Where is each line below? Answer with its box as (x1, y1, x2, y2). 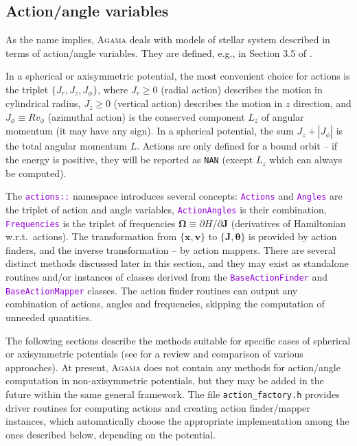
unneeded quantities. (5, 309, 93, 324)
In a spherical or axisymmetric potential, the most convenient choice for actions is (5, 69, 350, 83)
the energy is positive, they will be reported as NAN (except (5, 152, 253, 167)
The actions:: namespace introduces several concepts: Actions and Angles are (5, 189, 343, 203)
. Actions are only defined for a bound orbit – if (137, 139, 338, 153)
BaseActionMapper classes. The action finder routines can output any (5, 283, 298, 297)
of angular (261, 110, 304, 124)
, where (97, 82, 128, 96)
